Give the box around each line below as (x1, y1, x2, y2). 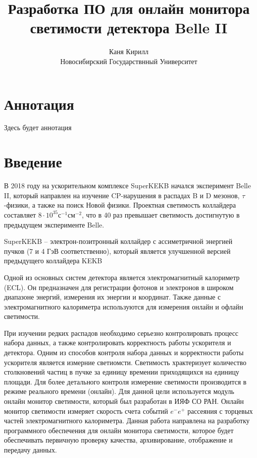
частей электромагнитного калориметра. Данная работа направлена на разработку (4, 415, 250, 426)
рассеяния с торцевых (187, 405, 253, 416)
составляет (4, 209, 36, 220)
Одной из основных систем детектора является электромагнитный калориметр (4, 272, 240, 282)
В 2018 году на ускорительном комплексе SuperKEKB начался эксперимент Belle (4, 180, 251, 191)
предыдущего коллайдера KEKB (4, 255, 103, 266)
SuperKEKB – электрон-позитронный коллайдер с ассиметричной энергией (4, 236, 233, 246)
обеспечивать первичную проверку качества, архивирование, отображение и (4, 435, 233, 445)
